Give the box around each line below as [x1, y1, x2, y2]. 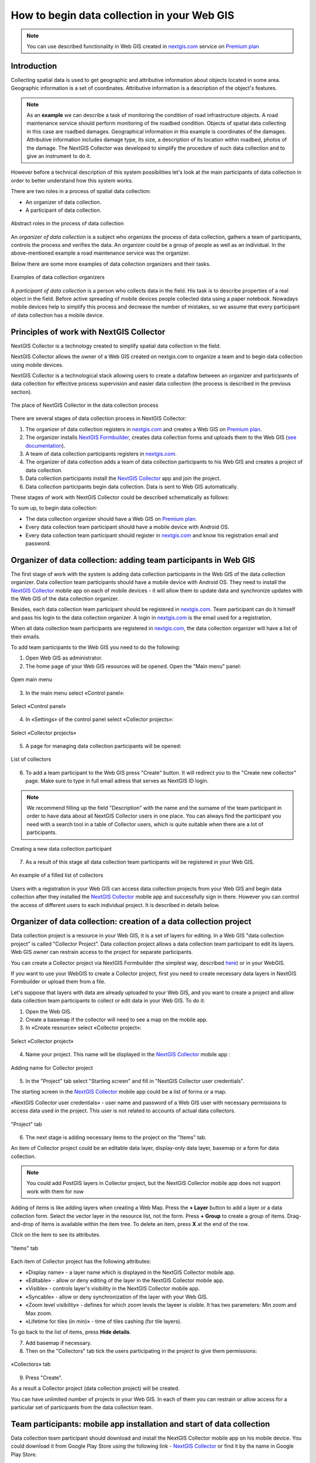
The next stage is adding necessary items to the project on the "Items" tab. [25, 1134, 207, 1141]
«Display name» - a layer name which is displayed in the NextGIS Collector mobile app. [25, 1269, 235, 1276]
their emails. [11, 633, 41, 640]
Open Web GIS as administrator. [25, 654, 102, 661]
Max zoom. [25, 1310, 53, 1317]
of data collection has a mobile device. [11, 311, 104, 318]
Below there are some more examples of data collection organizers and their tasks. [11, 260, 211, 267]
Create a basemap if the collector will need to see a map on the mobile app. [25, 1016, 208, 1023]
